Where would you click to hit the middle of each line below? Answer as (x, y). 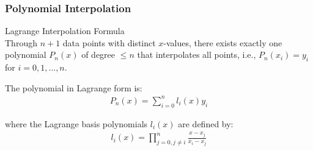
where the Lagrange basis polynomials (76, 123)
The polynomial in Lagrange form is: (74, 87)
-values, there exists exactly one (223, 42)
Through (21, 42)
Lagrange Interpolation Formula (65, 31)
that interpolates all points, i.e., (197, 54)
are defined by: (206, 123)
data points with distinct (109, 42)
